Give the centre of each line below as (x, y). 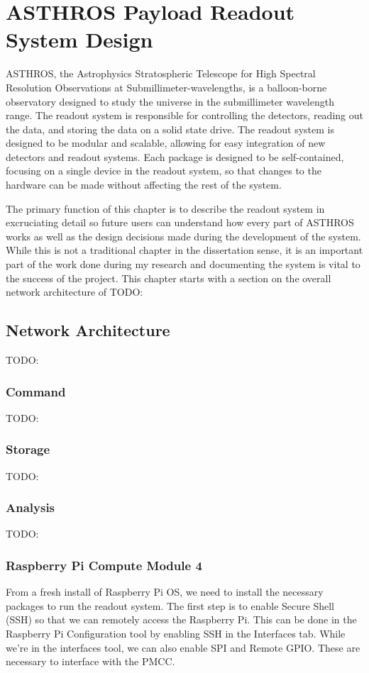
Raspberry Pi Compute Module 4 (104, 565)
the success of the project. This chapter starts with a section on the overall (169, 278)
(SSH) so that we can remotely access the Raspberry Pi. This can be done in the (181, 619)
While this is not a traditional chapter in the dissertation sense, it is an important (184, 250)
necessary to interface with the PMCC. (90, 661)
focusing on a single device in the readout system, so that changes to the (164, 171)
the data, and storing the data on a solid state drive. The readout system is (170, 129)
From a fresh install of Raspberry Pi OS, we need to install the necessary (165, 592)
